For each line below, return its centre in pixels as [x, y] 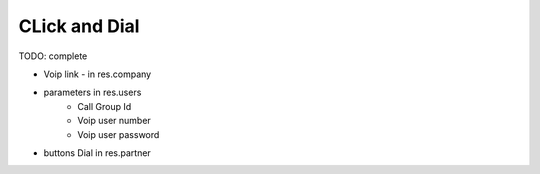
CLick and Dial [79, 26]
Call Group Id [104, 106]
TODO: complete [53, 56]
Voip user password [118, 134]
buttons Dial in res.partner [97, 152]
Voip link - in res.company [97, 74]
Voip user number [114, 121]
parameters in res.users [92, 92]
